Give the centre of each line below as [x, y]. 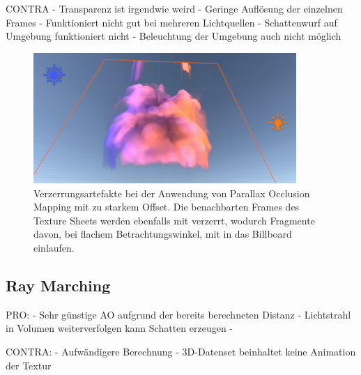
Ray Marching [58, 285]
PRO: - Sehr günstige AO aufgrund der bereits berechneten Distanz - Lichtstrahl [178, 314]
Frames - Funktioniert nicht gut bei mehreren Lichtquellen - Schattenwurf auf [171, 22]
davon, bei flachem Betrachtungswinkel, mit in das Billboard [163, 234]
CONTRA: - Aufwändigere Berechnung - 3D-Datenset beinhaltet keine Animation [181, 351]
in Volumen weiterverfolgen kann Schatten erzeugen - [120, 328]
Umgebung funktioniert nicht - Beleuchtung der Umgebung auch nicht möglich [174, 36]
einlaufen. [54, 247]
